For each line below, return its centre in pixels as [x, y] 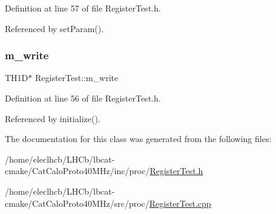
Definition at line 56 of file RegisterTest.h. [83, 98]
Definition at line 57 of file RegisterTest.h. [83, 8]
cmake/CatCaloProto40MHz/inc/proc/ [77, 171]
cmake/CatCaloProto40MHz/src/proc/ [77, 203]
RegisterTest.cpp [180, 203]
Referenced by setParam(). [54, 28]
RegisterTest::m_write [77, 78]
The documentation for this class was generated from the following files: [138, 139]
